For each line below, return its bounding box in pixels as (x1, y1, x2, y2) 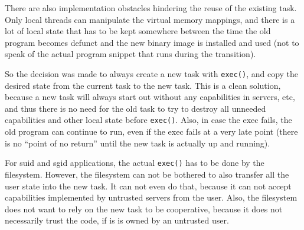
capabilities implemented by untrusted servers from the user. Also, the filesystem (5, 191, 298, 204)
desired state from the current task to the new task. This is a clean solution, (5, 79, 281, 91)
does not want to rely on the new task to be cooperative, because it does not (5, 202, 283, 215)
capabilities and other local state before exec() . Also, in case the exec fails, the (5, 114, 292, 126)
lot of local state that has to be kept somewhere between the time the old (5, 25, 271, 37)
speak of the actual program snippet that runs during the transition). (5, 48, 256, 60)
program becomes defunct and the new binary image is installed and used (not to (5, 36, 299, 48)
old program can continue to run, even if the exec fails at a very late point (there (5, 125, 298, 138)
